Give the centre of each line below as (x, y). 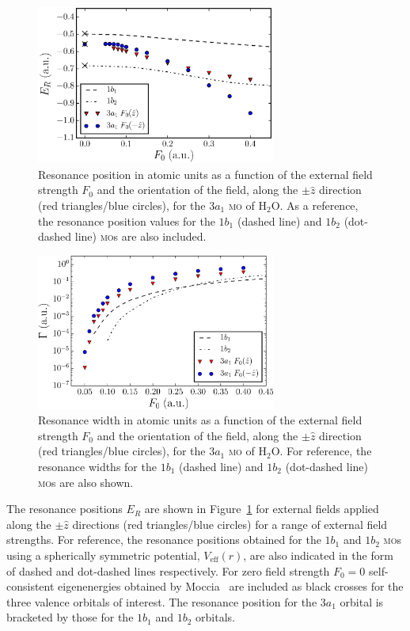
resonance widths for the (97, 466)
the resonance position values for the (127, 220)
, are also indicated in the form (318, 555)
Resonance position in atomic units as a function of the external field (205, 174)
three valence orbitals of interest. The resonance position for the (162, 601)
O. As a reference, (315, 205)
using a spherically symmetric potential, (103, 555)
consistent (30, 586)
